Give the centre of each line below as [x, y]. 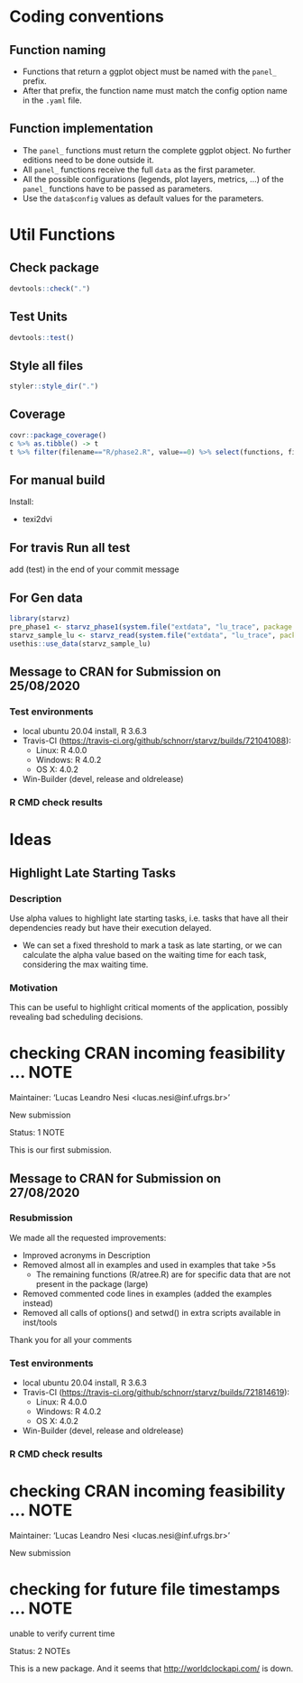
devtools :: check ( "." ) [50, 289]
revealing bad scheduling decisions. [76, 1017]
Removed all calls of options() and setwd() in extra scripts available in [151, 1312]
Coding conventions [87, 17]
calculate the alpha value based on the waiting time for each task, [144, 954]
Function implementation [81, 129]
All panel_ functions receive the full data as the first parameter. [138, 170]
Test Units [38, 317]
